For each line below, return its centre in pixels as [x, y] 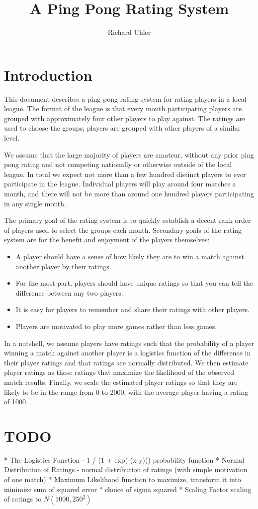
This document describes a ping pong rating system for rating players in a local [125, 98]
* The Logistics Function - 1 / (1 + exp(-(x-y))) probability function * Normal [124, 459]
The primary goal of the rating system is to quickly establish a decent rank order [128, 220]
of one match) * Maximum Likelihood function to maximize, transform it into [123, 479]
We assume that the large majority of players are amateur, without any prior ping [129, 154]
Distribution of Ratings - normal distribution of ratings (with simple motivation [126, 469]
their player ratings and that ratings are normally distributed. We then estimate [126, 362]
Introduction [48, 75]
